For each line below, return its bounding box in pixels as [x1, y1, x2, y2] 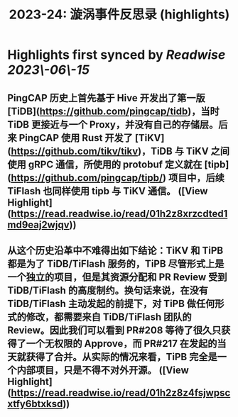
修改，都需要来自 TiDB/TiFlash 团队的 [26, 311, 192, 323]
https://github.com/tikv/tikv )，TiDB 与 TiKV [10, 145, 209, 157]
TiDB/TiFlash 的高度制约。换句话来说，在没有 [7, 284, 208, 296]
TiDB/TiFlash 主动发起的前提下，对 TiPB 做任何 [7, 297, 215, 309]
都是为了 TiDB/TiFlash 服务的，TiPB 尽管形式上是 [7, 257, 225, 269]
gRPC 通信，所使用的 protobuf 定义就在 [28, 158, 202, 170]
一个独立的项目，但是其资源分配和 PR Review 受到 [7, 271, 227, 283]
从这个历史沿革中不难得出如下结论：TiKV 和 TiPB [7, 244, 224, 256]
